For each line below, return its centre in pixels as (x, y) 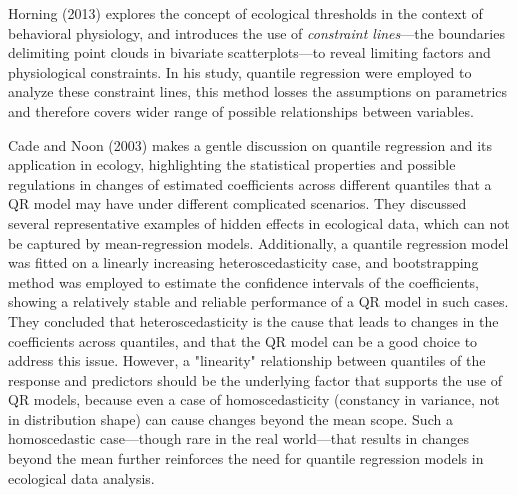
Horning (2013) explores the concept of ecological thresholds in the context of (245, 13)
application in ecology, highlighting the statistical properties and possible (232, 164)
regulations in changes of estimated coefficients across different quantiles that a (250, 183)
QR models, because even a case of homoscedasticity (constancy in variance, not (254, 399)
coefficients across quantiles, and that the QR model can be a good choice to (243, 340)
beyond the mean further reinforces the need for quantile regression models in (246, 458)
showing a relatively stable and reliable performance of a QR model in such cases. (258, 301)
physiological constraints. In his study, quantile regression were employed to (240, 71)
